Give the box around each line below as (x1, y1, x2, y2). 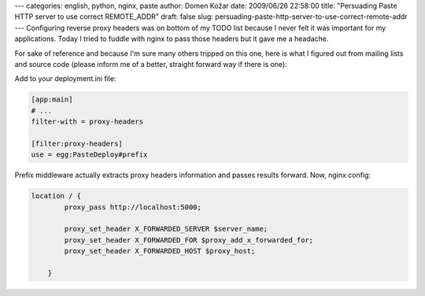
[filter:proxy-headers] (31, 139, 124, 148)
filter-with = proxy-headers (31, 117, 144, 126)
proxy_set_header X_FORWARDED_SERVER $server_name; (64, 224, 268, 234)
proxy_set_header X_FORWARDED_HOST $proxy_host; (64, 246, 256, 256)
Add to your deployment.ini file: (14, 74, 117, 83)
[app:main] (31, 95, 73, 104)
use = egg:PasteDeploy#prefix (31, 150, 148, 159)
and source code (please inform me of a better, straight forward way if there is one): (14, 59, 287, 68)
